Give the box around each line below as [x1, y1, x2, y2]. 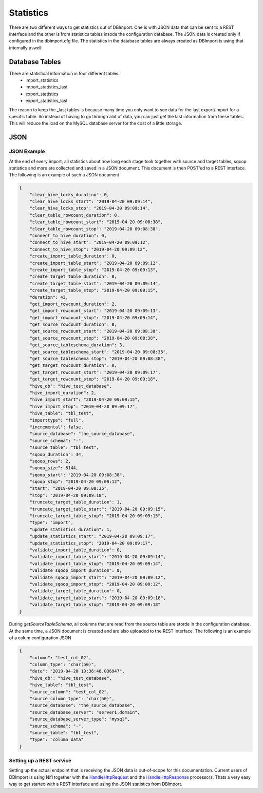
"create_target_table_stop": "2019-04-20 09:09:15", [29, 288, 158, 293]
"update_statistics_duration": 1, [29, 526, 112, 532]
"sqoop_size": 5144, [29, 465, 79, 471]
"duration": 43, [29, 294, 68, 300]
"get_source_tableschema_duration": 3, [29, 342, 125, 348]
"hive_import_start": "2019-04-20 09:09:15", [29, 397, 140, 402]
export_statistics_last [25, 98, 68, 104]
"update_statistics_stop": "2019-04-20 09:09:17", [29, 540, 153, 546]
